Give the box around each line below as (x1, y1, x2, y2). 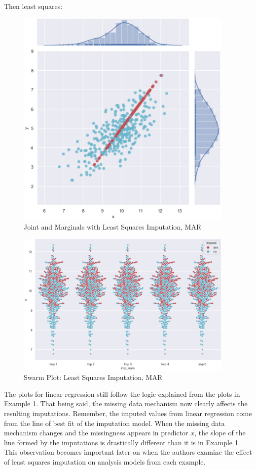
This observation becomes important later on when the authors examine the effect (4, 447, 252, 457)
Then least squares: (4, 1, 63, 11)
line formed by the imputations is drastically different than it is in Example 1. (4, 437, 240, 447)
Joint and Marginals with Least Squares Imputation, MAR (24, 222, 202, 232)
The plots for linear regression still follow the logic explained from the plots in (4, 388, 240, 399)
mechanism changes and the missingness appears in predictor (4, 427, 188, 438)
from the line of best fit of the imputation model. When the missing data (4, 418, 225, 428)
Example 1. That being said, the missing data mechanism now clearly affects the (4, 398, 248, 409)
